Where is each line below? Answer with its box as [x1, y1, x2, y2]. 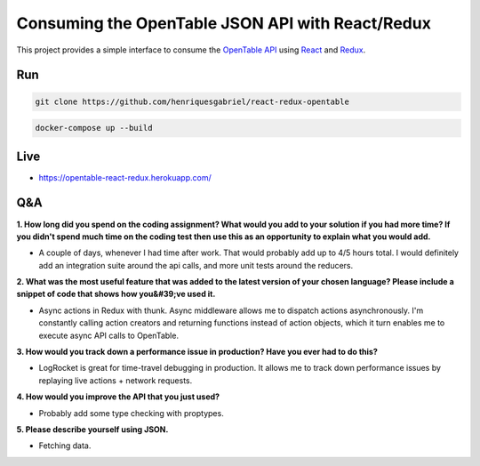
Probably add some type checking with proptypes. [38, 407, 224, 418]
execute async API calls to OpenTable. [38, 330, 180, 341]
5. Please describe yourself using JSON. [16, 424, 169, 435]
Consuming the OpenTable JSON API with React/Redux [16, 13, 431, 33]
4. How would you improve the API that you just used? [16, 391, 220, 402]
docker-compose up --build [35, 123, 153, 133]
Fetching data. [38, 440, 92, 451]
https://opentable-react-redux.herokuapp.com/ [38, 172, 212, 182]
